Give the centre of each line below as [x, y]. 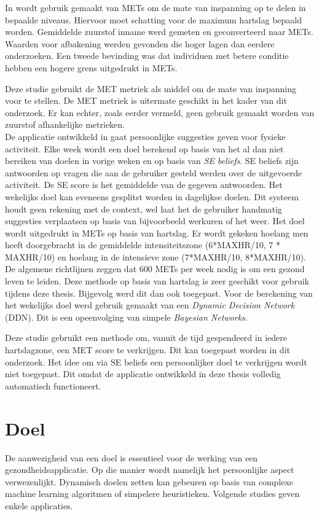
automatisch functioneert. [53, 385]
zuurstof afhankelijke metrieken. [65, 124]
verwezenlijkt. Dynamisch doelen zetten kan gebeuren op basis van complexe [149, 481]
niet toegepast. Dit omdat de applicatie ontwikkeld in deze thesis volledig [143, 374]
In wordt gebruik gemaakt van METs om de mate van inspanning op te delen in [156, 7]
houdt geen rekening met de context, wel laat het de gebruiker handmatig [144, 209]
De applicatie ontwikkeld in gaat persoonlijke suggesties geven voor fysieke [145, 136]
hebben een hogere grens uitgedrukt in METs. [91, 67]
